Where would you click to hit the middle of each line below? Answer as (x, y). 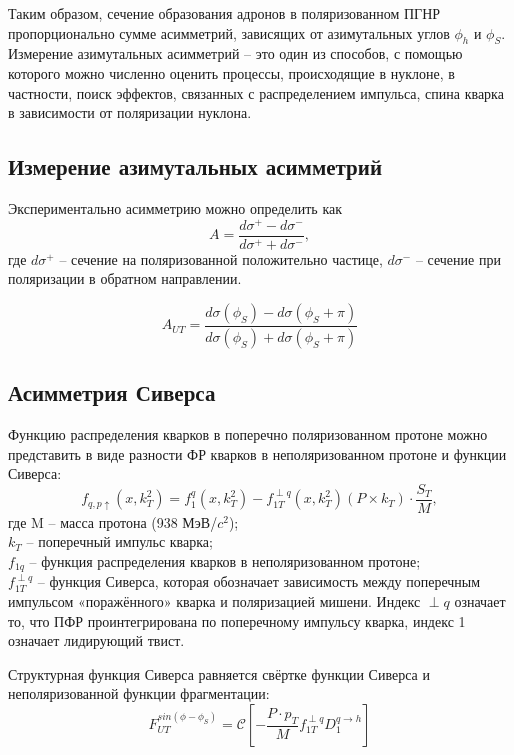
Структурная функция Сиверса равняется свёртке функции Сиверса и (219, 673)
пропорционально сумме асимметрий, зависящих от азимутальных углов (229, 32)
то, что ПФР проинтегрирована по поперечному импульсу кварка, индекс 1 (237, 620)
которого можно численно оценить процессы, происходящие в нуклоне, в (231, 72)
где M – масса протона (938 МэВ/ (113, 521)
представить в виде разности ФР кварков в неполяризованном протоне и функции (257, 453)
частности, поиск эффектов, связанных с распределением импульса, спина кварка (256, 92)
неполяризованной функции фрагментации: (139, 693)
